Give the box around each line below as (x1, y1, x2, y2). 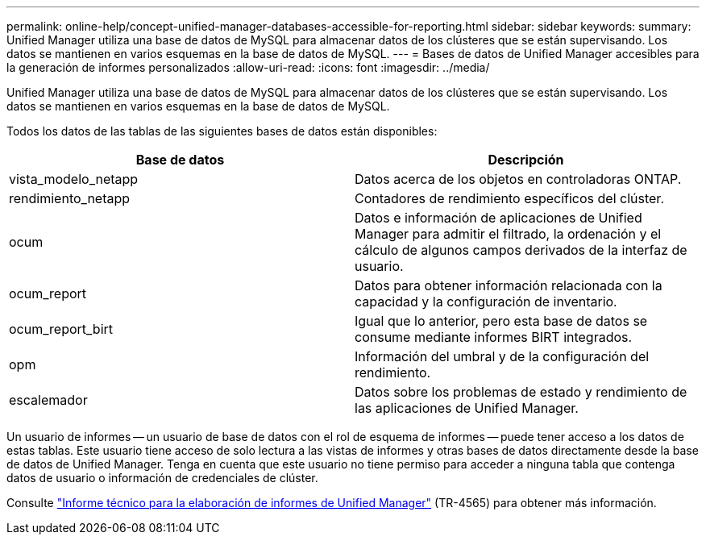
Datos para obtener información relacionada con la (355, 277, 662, 293)
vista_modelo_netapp (9, 171, 139, 187)
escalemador (9, 392, 88, 408)
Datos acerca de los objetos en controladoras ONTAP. (355, 171, 682, 187)
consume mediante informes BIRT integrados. (355, 329, 633, 345)
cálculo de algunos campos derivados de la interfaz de (355, 242, 687, 258)
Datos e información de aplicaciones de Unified (355, 210, 642, 226)
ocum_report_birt (9, 321, 114, 337)
